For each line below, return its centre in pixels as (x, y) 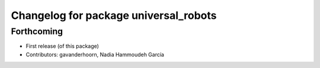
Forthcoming (37, 31)
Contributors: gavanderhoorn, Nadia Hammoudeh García (95, 54)
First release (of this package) (62, 46)
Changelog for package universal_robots (114, 15)
